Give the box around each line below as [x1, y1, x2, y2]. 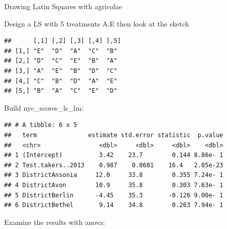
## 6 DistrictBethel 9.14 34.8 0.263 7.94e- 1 [4, 201, 223, 209]
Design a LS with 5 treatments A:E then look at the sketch [4, 18, 189, 29]
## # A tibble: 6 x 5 [4, 121, 78, 129]
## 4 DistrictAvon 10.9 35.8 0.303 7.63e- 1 [4, 181, 223, 189]
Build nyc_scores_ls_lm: [4, 102, 84, 113]
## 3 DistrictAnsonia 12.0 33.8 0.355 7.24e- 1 [4, 171, 223, 179]
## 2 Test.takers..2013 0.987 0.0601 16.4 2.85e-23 [4, 161, 223, 169]
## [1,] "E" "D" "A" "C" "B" [4, 47, 117, 55]
